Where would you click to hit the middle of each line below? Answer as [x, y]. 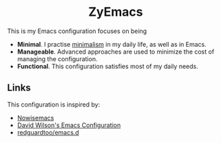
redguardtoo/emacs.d [48, 132]
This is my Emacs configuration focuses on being [77, 31]
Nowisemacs [35, 118]
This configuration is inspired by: [54, 104]
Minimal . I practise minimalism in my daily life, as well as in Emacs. [112, 44]
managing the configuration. [57, 58]
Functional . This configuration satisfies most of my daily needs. [107, 66]
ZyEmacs [116, 12]
